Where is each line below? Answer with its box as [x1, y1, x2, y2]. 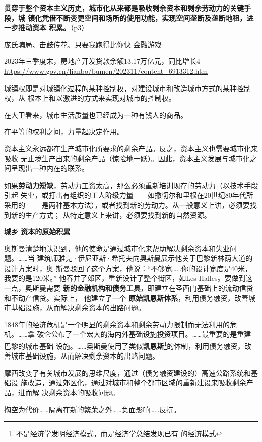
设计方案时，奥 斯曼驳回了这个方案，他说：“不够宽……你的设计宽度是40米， [4, 262, 252, 273]
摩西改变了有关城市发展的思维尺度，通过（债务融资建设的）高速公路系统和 [4, 367, 251, 378]
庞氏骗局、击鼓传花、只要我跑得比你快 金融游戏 [4, 39, 162, 49]
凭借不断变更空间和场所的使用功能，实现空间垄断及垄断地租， [42, 12, 247, 23]
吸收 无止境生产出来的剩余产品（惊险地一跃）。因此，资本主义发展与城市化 [4, 153, 250, 163]
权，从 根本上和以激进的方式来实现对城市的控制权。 [4, 93, 176, 103]
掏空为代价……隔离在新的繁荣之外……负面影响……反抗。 [4, 404, 181, 414]
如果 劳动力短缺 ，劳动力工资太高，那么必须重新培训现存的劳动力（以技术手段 [4, 180, 258, 190]
